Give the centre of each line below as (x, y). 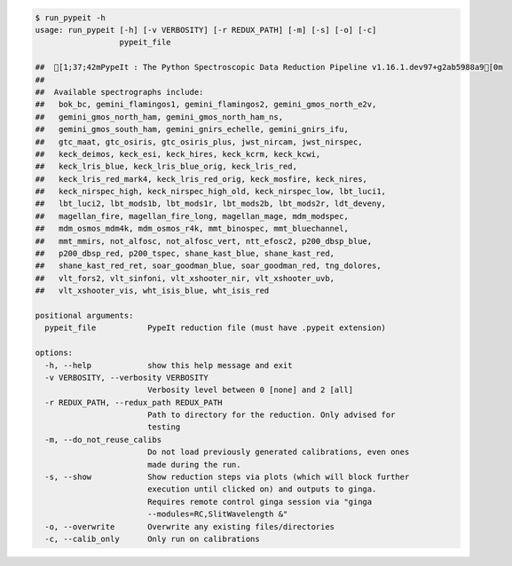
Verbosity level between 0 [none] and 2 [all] (250, 390)
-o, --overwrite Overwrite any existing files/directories (190, 527)
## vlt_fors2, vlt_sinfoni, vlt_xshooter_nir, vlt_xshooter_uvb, (185, 278)
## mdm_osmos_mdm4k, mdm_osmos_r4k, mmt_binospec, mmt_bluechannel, (192, 229)
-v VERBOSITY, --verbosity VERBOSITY (126, 377)
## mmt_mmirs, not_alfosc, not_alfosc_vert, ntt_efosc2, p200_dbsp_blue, (204, 241)
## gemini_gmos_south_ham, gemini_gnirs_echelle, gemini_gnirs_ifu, (192, 130)
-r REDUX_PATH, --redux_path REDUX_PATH (134, 402)
